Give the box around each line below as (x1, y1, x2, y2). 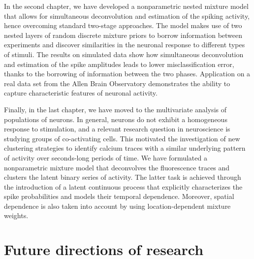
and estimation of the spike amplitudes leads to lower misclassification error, (4, 59, 234, 69)
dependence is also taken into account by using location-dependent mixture (4, 200, 231, 211)
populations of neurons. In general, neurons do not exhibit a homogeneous (4, 114, 227, 124)
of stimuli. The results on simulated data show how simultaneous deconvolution (4, 49, 244, 59)
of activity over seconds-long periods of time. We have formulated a (4, 152, 207, 162)
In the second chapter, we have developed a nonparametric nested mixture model (4, 1, 249, 11)
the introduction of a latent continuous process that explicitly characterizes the (4, 181, 243, 192)
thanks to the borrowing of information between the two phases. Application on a (4, 68, 251, 79)
